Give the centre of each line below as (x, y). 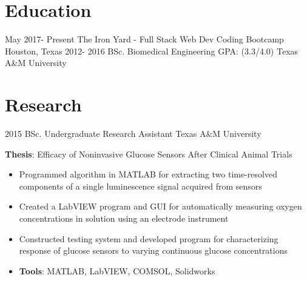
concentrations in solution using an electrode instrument (124, 218)
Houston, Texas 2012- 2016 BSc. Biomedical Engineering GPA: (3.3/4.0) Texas (152, 51)
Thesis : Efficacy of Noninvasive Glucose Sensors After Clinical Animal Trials (149, 154)
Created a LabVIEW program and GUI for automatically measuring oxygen (160, 206)
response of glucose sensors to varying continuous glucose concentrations (153, 250)
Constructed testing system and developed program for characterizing (149, 238)
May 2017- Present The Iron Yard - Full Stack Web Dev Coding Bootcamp (144, 39)
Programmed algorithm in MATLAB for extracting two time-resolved (148, 174)
